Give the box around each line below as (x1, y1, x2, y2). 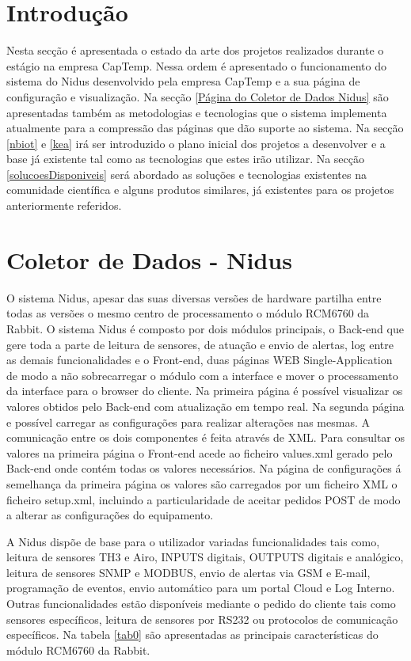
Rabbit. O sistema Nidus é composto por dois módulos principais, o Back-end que (6, 320, 404, 336)
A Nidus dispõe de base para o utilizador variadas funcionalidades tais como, (6, 533, 380, 549)
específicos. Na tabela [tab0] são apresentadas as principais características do (6, 626, 379, 643)
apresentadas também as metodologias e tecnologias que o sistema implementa (6, 104, 387, 120)
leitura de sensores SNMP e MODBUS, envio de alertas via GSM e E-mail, (6, 564, 371, 580)
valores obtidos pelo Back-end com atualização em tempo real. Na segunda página (6, 397, 405, 414)
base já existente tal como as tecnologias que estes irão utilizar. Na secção (6, 150, 365, 167)
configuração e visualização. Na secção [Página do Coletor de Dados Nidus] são (6, 88, 389, 104)
